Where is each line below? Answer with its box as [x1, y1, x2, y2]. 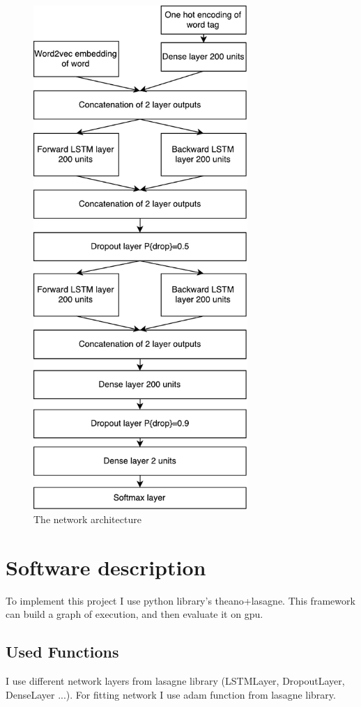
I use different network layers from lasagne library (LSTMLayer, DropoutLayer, [6, 674, 345, 688]
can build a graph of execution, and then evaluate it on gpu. [6, 607, 263, 621]
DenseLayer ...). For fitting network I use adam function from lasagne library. [6, 687, 336, 701]
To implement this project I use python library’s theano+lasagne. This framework [6, 593, 355, 607]
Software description [6, 552, 206, 581]
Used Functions [6, 641, 119, 662]
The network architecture [33, 512, 141, 527]
